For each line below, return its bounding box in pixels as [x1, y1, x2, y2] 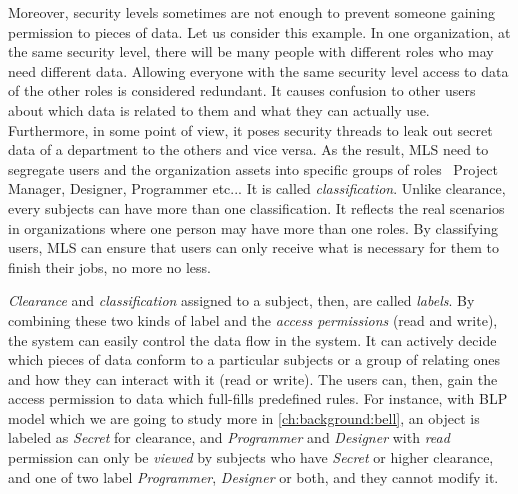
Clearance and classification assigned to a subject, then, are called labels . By [8, 290, 475, 311]
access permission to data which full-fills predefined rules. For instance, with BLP [8, 388, 508, 409]
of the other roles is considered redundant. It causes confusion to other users [8, 80, 476, 101]
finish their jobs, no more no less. [8, 256, 211, 277]
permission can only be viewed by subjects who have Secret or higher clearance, [8, 447, 494, 468]
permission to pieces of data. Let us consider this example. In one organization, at [8, 21, 511, 42]
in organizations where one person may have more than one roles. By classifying [8, 217, 498, 238]
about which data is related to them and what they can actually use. [8, 99, 430, 120]
